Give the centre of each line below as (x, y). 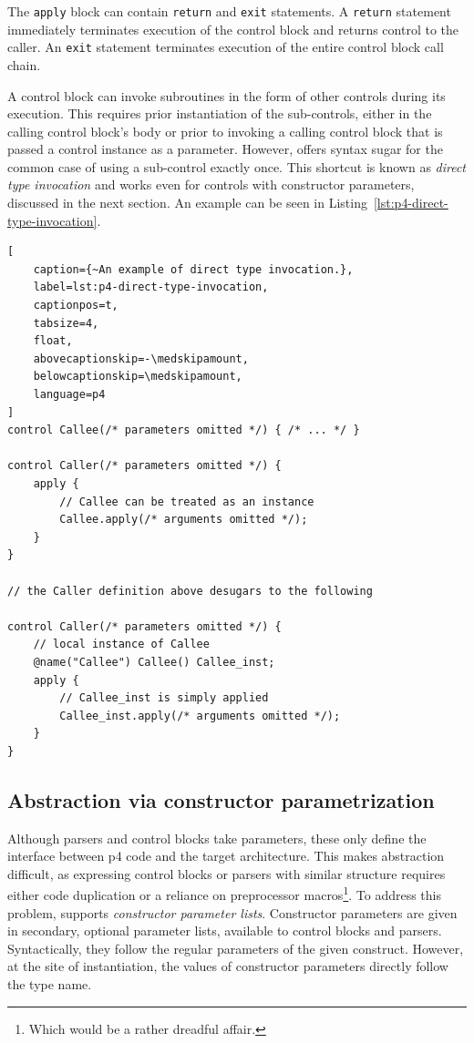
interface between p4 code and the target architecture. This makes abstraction (226, 856)
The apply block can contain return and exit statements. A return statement (229, 11)
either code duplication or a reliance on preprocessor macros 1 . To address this (224, 894)
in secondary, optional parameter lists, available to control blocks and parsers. (225, 931)
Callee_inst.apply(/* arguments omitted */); (200, 716)
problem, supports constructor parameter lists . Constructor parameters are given (232, 912)
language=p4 (69, 394)
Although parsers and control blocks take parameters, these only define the (217, 838)
